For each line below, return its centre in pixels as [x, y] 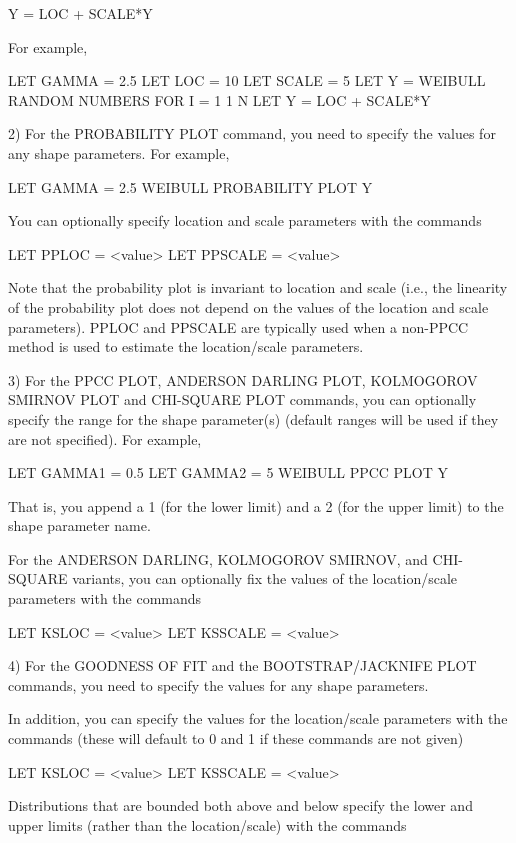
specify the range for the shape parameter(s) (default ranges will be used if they [253, 418]
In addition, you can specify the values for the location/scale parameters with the [258, 718]
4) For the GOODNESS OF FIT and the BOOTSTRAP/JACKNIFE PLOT [242, 665]
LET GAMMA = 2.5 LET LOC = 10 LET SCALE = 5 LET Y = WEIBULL [247, 80]
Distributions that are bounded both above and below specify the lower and [240, 805]
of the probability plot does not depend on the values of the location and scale [248, 306]
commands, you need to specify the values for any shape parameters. [218, 684]
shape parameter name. [79, 525]
